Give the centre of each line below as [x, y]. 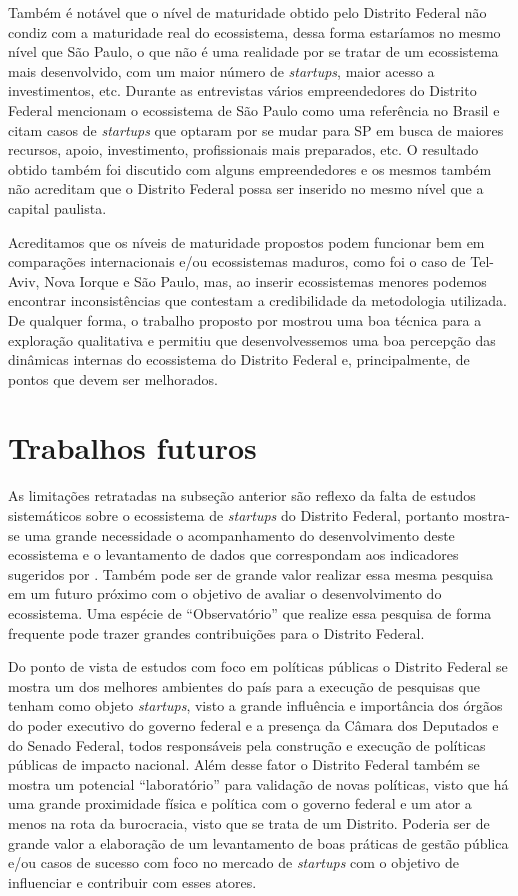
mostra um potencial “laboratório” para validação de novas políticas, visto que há [258, 783]
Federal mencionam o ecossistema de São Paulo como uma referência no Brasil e [254, 109]
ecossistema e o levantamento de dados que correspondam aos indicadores [233, 554]
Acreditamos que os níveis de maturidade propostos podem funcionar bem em [246, 241]
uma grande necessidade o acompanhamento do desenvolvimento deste [239, 534]
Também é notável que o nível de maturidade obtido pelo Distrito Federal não [247, 12]
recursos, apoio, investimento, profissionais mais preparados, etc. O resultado [243, 149]
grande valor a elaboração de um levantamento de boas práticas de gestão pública [258, 842]
